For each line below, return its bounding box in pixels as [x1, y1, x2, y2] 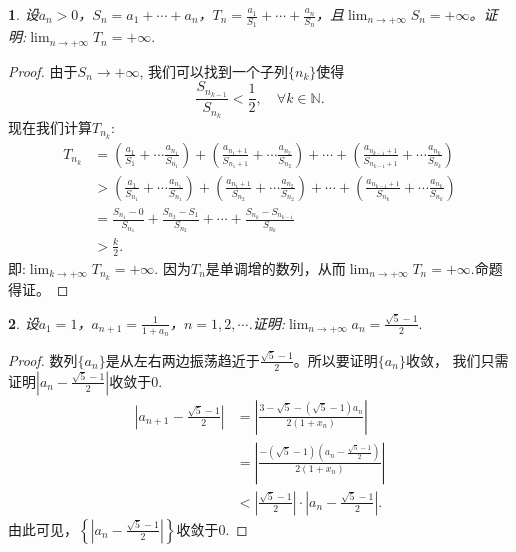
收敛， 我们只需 [405, 349, 509, 370]
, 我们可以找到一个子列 [139, 60, 289, 81]
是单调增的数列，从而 [205, 257, 346, 278]
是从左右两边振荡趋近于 [105, 349, 260, 370]
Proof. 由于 [8, 60, 78, 81]
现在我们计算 [8, 117, 92, 138]
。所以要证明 [293, 349, 378, 370]
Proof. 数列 [8, 349, 78, 370]
